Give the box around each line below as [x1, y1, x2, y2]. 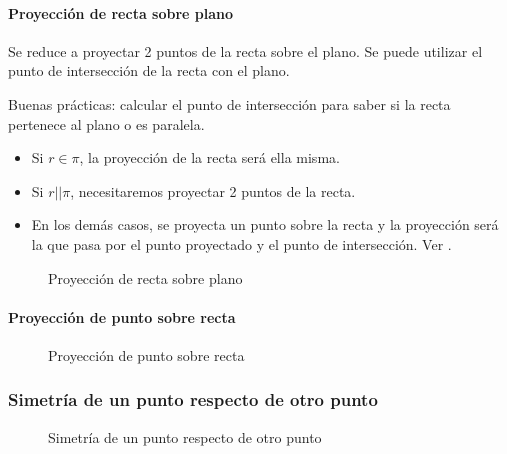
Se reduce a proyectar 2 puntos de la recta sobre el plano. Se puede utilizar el [8, 40, 483, 61]
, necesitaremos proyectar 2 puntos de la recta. [70, 180, 356, 201]
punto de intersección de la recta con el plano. [8, 60, 290, 81]
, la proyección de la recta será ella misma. [79, 147, 340, 168]
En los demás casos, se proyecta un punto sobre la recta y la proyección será [31, 214, 499, 235]
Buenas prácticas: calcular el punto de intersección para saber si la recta [8, 93, 451, 114]
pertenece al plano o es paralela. [8, 113, 205, 134]
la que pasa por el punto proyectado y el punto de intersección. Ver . [31, 233, 452, 254]
